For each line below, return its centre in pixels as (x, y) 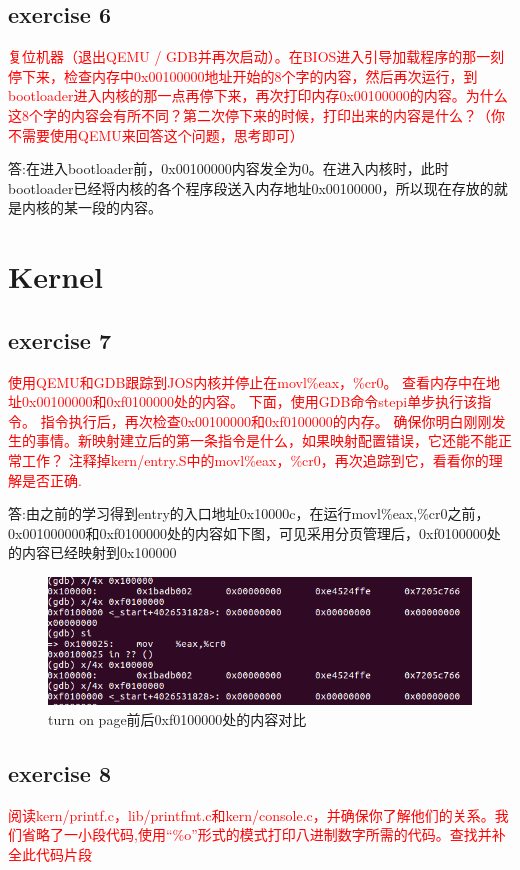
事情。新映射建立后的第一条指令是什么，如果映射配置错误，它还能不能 (266, 440)
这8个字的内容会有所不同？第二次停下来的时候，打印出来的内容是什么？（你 (256, 114)
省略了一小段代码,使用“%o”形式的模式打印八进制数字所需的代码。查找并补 (263, 834)
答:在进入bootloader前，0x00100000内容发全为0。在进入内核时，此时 (228, 168)
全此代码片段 (50, 853)
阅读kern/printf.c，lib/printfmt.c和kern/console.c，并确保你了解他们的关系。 (251, 814)
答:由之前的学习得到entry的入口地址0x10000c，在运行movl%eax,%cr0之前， (249, 513)
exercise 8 (59, 772)
